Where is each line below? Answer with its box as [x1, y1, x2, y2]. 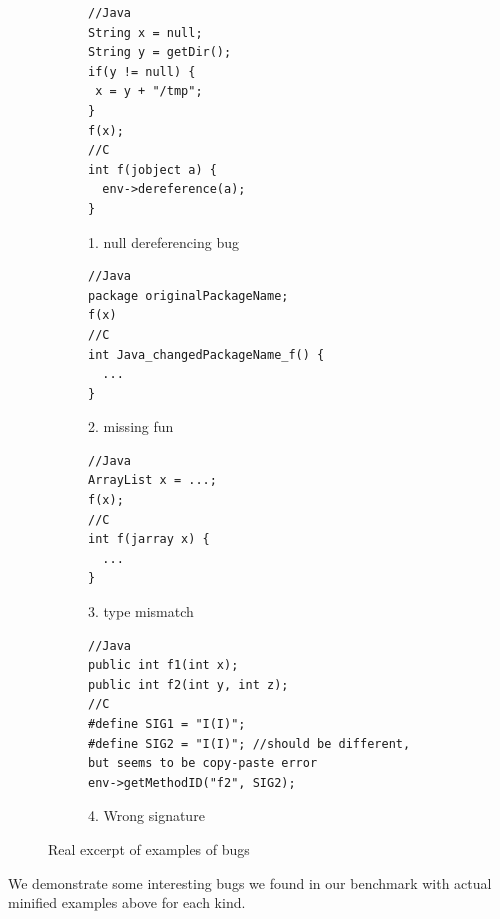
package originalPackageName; [88, 288, 289, 303]
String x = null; [88, 25, 203, 40]
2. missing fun [88, 416, 174, 437]
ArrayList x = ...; [88, 473, 217, 488]
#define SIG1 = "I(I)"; [88, 717, 246, 731]
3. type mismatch [88, 601, 194, 622]
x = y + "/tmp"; [95, 84, 203, 99]
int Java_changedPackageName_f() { [88, 347, 325, 362]
